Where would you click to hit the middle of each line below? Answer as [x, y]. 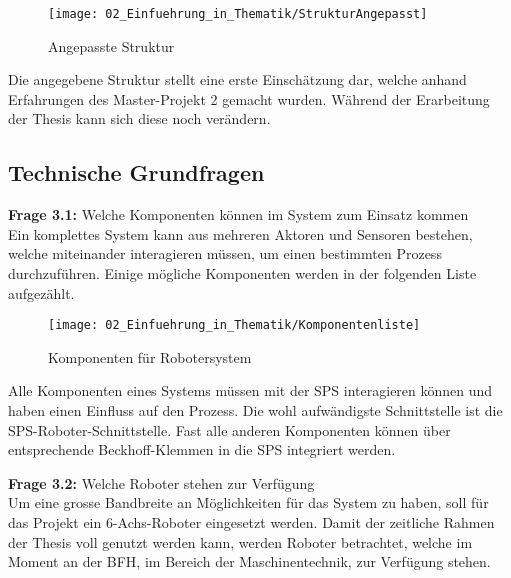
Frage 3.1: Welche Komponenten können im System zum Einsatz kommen [238, 214]
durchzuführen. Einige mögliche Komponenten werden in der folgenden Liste [242, 273]
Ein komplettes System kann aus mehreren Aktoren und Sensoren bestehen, [240, 233]
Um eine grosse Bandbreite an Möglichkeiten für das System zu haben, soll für [248, 502]
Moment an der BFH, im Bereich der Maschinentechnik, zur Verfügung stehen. [249, 561]
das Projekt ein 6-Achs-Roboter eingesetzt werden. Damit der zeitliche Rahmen [251, 522]
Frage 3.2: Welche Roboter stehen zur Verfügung [161, 482]
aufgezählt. [41, 292]
